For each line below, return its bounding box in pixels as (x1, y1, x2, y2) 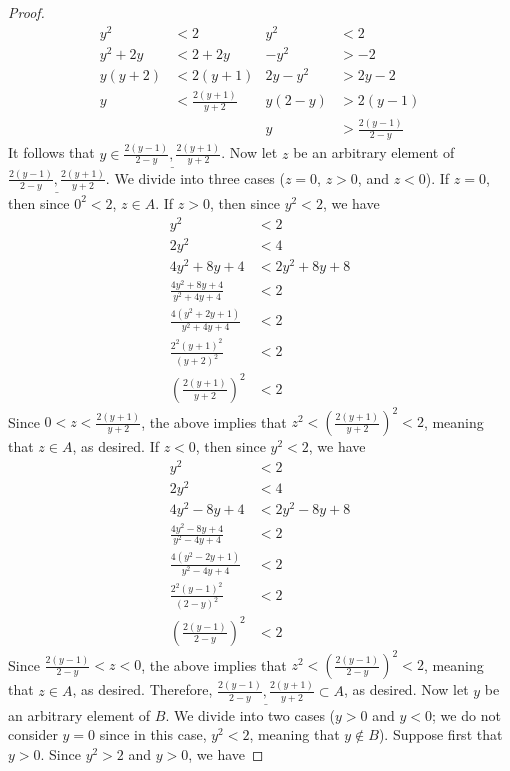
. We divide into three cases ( (105, 167, 285, 188)
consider (8, 724, 58, 745)
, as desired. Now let (344, 679, 469, 700)
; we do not (432, 704, 501, 725)
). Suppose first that (378, 724, 503, 745)
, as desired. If (72, 436, 159, 457)
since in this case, (99, 724, 207, 745)
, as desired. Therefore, (72, 679, 213, 700)
